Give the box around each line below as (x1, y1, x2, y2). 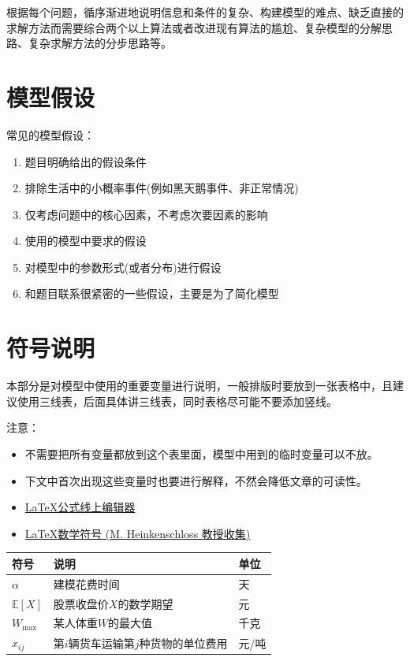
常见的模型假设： (6, 126, 95, 143)
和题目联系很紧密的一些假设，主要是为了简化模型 (24, 285, 279, 302)
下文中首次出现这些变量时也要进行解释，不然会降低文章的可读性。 (24, 472, 367, 488)
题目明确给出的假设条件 (24, 153, 147, 169)
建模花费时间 (53, 575, 120, 592)
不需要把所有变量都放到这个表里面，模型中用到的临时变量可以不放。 (24, 445, 378, 462)
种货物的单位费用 (139, 634, 228, 651)
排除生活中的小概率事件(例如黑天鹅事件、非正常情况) (24, 180, 299, 196)
